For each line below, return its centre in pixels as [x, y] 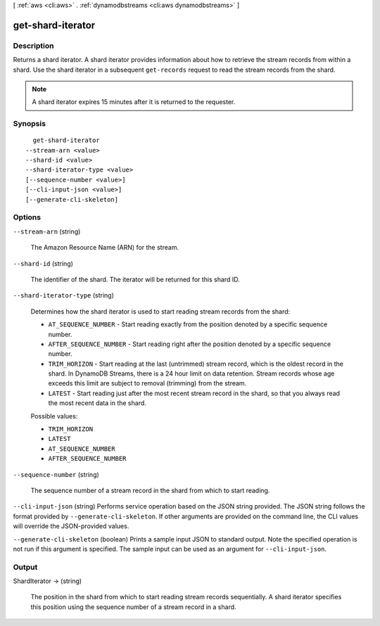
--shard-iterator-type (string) [63, 295]
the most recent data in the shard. [97, 403]
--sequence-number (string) [56, 474]
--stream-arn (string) [47, 231]
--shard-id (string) [43, 263]
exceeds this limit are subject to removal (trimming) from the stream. [147, 383]
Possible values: [54, 416]
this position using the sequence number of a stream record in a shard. [133, 607]
